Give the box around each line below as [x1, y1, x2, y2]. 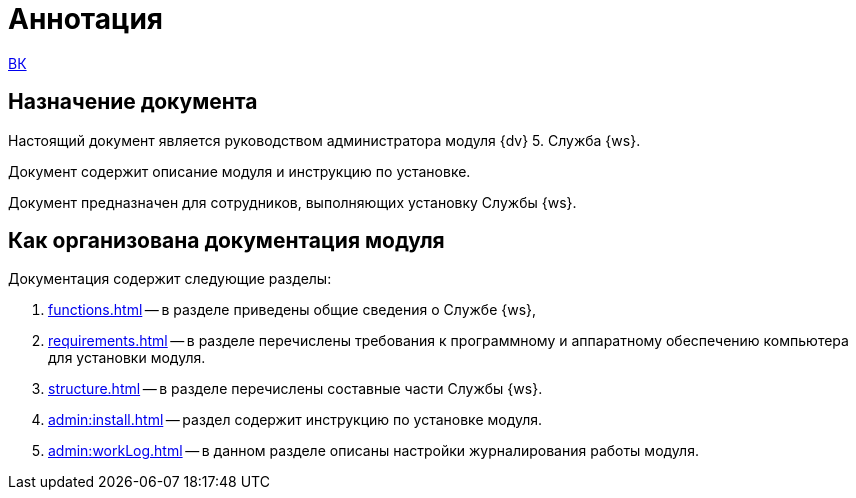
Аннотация [8, 2, 163, 36]
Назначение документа [8, 89, 258, 115]
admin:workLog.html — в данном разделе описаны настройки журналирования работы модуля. [48, 442, 699, 460]
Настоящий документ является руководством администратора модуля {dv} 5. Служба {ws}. [8, 131, 641, 149]
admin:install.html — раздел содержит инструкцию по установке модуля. [48, 411, 543, 429]
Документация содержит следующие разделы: [8, 270, 332, 288]
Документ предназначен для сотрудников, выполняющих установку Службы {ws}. [8, 193, 577, 211]
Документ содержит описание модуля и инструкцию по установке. [8, 162, 471, 180]
